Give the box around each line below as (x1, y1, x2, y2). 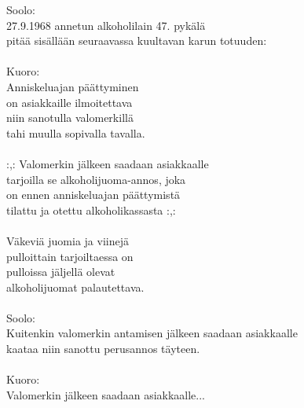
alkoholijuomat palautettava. (6, 278, 145, 295)
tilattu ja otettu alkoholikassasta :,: (6, 201, 176, 218)
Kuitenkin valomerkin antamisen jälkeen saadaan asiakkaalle (6, 325, 298, 341)
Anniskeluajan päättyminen (6, 78, 139, 94)
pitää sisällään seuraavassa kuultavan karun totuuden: (6, 32, 267, 49)
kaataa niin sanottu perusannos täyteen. (6, 340, 200, 357)
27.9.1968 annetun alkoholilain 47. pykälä (6, 17, 206, 33)
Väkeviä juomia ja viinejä (6, 232, 129, 248)
